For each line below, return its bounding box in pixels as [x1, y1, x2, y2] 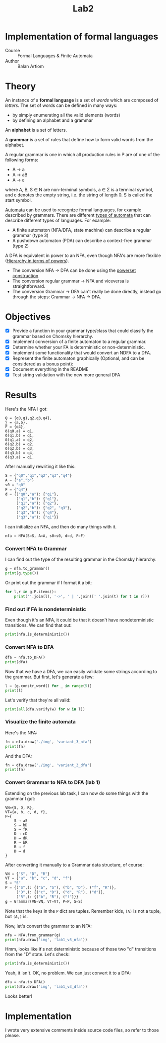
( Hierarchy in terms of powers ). [5, 258, 69, 263]
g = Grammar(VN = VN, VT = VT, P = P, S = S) [5, 899, 83, 904]
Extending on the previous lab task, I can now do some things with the [5, 790, 149, 796]
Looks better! [5, 993, 32, 999]
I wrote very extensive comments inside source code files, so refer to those [5, 1027, 159, 1033]
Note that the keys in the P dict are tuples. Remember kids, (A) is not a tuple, [5, 908, 161, 914]
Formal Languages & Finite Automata [17, 53, 93, 59]
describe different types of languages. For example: [5, 217, 111, 223]
